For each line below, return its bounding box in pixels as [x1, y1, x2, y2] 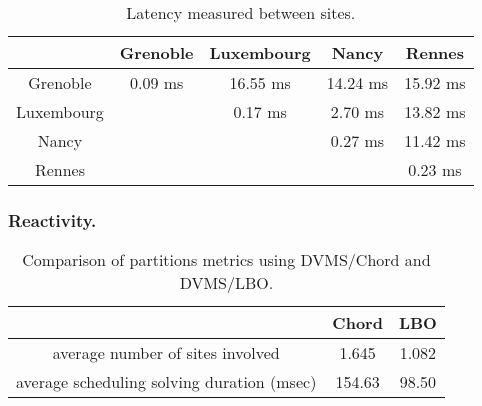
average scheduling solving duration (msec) [16, 370, 317, 394]
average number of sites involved [52, 341, 280, 365]
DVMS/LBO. [179, 271, 274, 295]
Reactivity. [8, 207, 97, 232]
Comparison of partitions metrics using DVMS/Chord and [22, 248, 431, 272]
